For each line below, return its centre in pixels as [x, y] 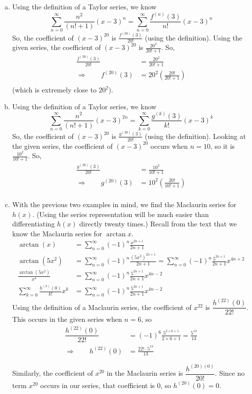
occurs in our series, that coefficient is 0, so [106, 385]
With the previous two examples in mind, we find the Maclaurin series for [124, 204]
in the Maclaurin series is [145, 373]
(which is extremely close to [54, 90]
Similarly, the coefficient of [52, 373]
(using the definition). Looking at [195, 136]
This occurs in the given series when [67, 319]
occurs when [169, 146]
